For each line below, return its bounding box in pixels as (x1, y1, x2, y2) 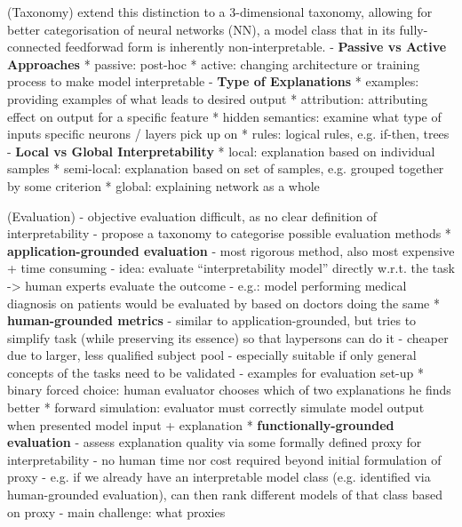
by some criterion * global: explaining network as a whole (7, 176, 320, 195)
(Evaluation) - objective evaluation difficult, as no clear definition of (7, 206, 378, 225)
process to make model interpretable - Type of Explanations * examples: (7, 72, 419, 91)
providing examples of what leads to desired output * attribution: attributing (7, 89, 428, 108)
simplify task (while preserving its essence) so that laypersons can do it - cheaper (7, 328, 449, 347)
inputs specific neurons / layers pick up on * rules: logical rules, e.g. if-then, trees (7, 124, 450, 143)
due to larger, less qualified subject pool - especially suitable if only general (7, 346, 417, 364)
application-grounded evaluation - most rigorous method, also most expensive (7, 241, 455, 260)
